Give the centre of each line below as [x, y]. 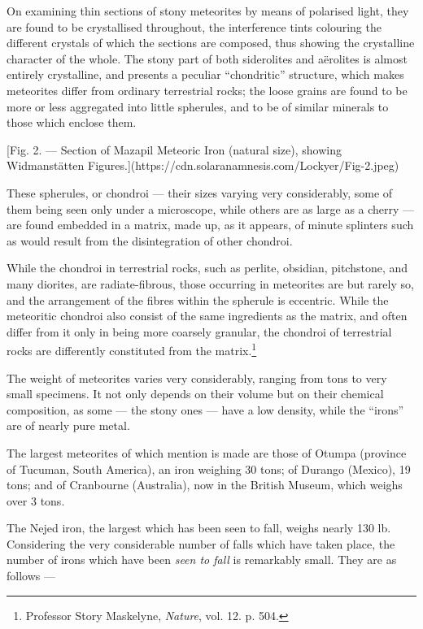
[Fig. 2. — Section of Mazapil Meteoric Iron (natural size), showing [174, 149]
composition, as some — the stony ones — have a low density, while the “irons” [205, 409]
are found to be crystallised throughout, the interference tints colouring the [194, 26]
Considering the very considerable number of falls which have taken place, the [201, 543]
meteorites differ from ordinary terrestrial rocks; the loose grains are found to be [207, 90]
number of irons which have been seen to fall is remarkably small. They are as [202, 560]
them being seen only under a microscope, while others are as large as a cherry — [211, 208]
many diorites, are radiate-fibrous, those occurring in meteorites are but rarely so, [210, 283]
